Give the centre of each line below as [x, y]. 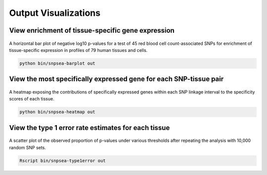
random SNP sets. [28, 147]
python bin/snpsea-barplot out [58, 63]
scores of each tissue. [32, 99]
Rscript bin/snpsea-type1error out [63, 160]
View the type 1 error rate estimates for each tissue [89, 128]
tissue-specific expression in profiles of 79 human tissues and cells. [78, 50]
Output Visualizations [55, 13]
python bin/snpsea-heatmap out [58, 112]
